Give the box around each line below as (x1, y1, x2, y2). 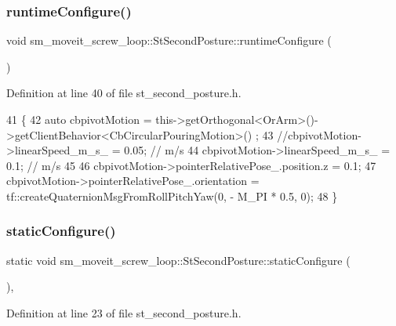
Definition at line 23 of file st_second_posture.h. (6, 304, 242, 321)
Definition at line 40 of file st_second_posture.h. (6, 85, 242, 101)
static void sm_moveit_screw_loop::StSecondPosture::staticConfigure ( (6, 252, 351, 268)
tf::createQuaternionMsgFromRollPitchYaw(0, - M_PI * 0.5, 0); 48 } (6, 187, 338, 204)
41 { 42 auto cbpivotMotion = (6, 111, 152, 127)
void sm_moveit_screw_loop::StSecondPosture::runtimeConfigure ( (6, 32, 332, 49)
